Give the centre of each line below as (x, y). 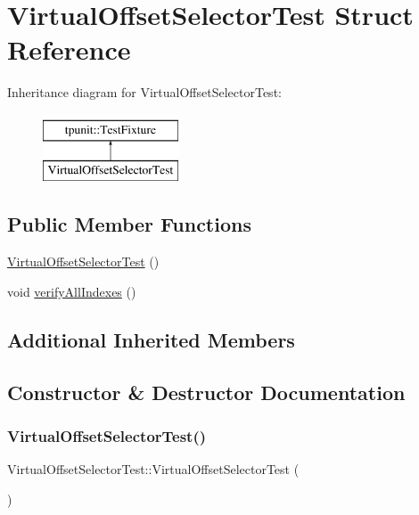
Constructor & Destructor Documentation (206, 392)
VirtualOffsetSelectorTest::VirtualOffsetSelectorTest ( (153, 469)
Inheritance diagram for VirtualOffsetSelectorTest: (144, 92)
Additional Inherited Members (151, 339)
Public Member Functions (129, 224)
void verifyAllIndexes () (72, 291)
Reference (69, 49)
